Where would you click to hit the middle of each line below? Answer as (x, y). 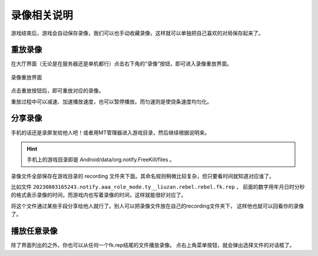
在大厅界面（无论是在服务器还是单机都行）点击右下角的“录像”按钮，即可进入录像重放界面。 (122, 64)
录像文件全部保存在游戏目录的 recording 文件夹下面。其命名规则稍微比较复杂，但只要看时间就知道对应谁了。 (143, 176)
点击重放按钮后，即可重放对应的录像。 (57, 91)
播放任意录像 (34, 231)
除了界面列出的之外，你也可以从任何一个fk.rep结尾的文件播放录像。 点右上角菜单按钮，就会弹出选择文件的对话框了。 (153, 245)
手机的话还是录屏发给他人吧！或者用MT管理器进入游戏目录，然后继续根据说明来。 (110, 132)
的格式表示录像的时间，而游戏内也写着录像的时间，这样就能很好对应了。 (99, 195)
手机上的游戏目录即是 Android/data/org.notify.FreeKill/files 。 (101, 160)
